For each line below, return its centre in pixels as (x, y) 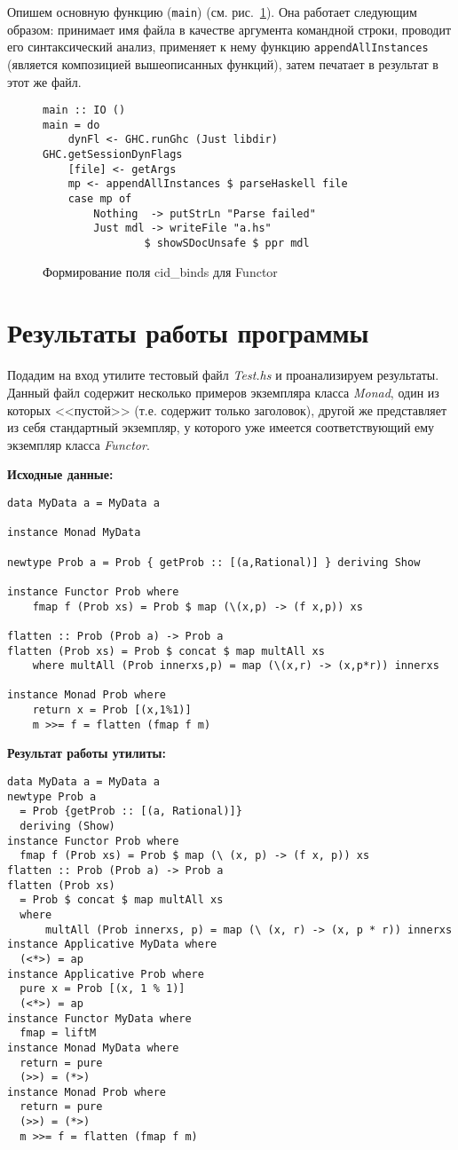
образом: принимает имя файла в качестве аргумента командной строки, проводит (229, 29)
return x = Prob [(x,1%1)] (112, 710)
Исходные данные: (60, 474)
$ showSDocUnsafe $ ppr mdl (227, 243)
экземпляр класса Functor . (79, 444)
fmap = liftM (58, 1033)
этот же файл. (44, 81)
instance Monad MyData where (93, 1048)
